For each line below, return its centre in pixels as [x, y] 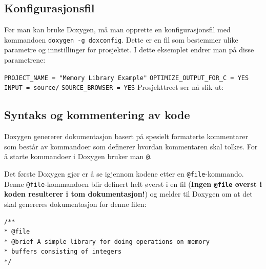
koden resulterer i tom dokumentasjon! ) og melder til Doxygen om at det [128, 194]
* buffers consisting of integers [63, 252]
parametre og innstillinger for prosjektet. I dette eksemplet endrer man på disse [129, 50]
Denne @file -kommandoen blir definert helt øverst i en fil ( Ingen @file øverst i [133, 184]
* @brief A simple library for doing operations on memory [107, 242]
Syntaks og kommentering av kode [97, 115]
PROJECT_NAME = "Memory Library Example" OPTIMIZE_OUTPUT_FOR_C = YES [127, 78]
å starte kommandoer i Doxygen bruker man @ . [78, 156]
